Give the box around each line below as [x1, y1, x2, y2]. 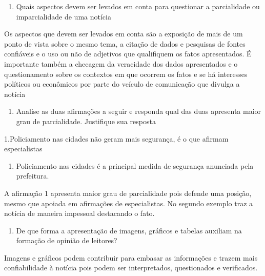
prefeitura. [16, 170, 49, 181]
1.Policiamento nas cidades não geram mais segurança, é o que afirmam [4, 133, 229, 144]
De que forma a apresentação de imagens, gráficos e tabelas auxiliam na [16, 225, 242, 235]
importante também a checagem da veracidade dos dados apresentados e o [4, 58, 238, 69]
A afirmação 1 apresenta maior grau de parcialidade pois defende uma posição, [4, 187, 252, 198]
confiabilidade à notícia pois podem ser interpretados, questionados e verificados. [4, 262, 258, 273]
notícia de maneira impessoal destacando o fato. [4, 208, 155, 219]
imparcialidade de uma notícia [16, 11, 111, 22]
